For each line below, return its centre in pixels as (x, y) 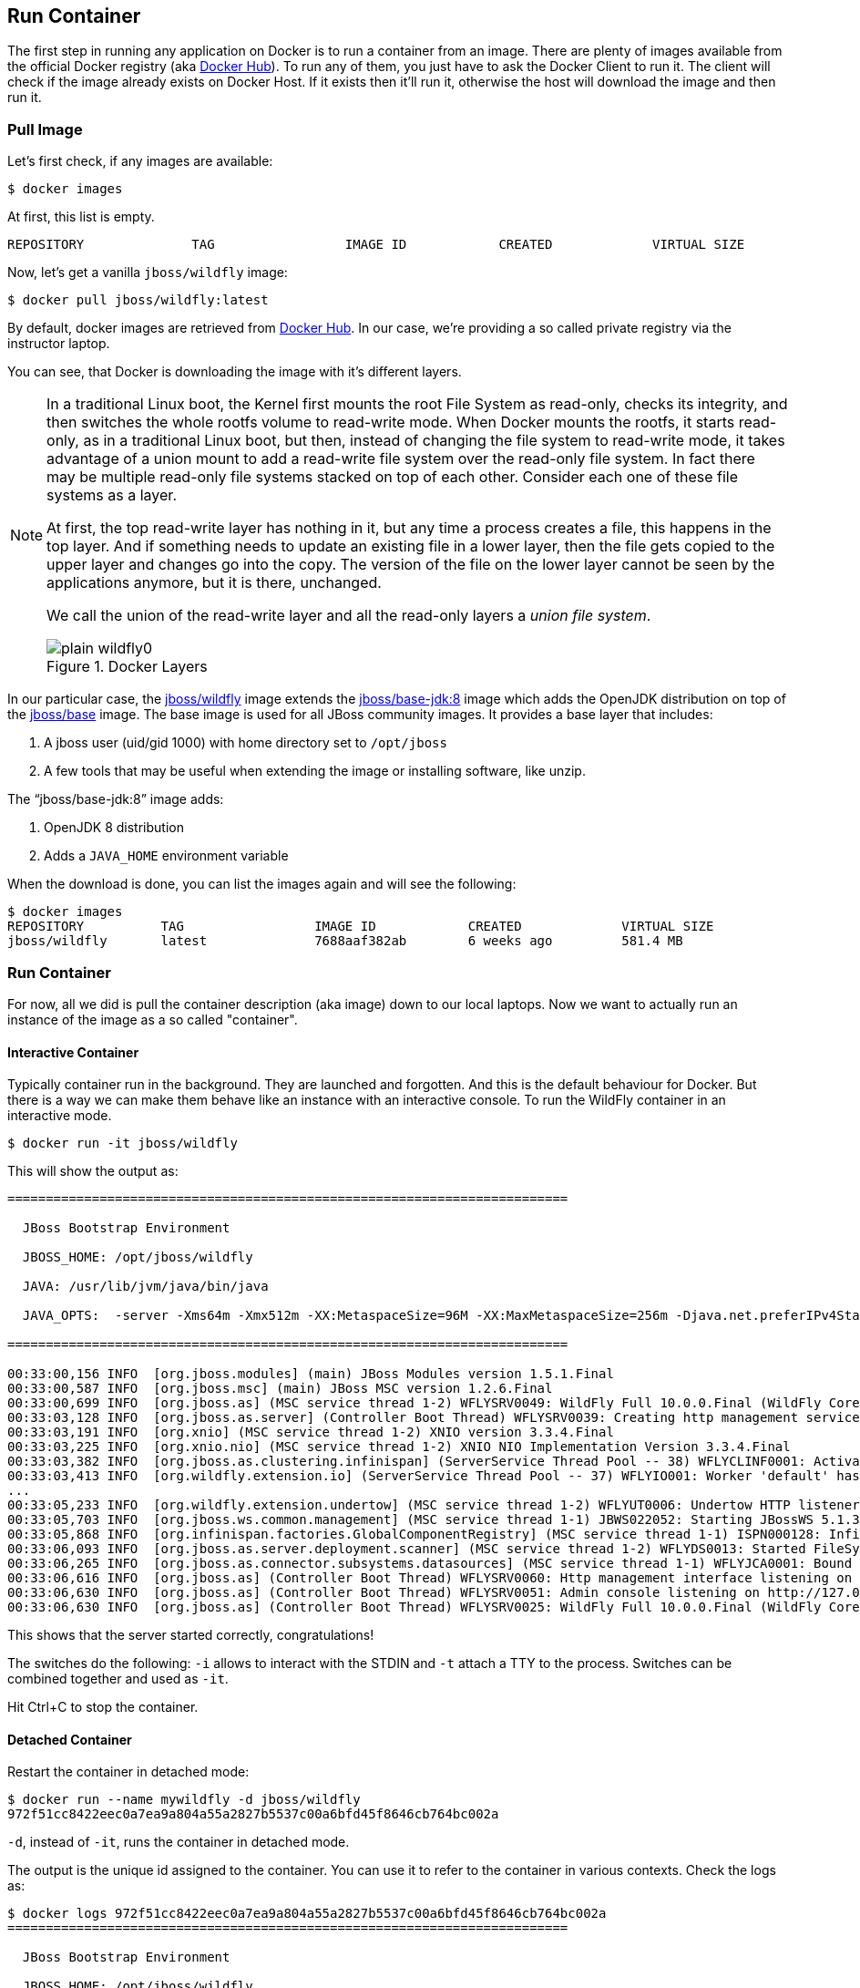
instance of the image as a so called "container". (153, 1019)
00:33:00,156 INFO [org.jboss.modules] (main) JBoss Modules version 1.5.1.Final (311, 1374)
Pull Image (45, 129)
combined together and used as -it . (118, 1679)
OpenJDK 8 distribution (114, 828)
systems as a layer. (112, 495)
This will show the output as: (93, 1171)
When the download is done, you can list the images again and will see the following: (262, 884)
